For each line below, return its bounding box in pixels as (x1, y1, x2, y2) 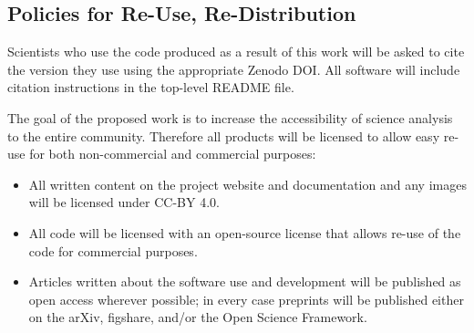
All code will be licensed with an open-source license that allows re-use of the (28, 223, 461, 242)
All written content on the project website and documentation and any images (28, 174, 467, 193)
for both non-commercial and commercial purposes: (29, 144, 316, 163)
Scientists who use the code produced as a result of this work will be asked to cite (7, 42, 465, 61)
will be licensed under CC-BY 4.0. (28, 193, 220, 212)
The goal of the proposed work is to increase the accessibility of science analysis (7, 108, 453, 127)
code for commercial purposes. (28, 241, 198, 260)
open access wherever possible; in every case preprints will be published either (28, 289, 464, 308)
